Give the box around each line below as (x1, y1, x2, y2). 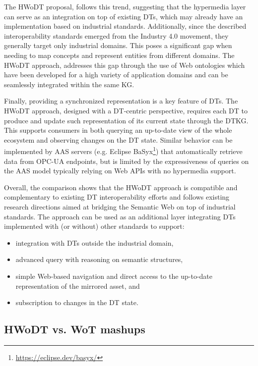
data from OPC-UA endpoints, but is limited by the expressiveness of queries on (4, 156, 249, 166)
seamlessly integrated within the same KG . (4, 79, 134, 89)
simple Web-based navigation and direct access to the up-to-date (15, 270, 213, 281)
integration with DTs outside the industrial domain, (15, 237, 174, 248)
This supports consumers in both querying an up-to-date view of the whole (4, 125, 232, 135)
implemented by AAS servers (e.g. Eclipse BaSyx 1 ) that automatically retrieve (4, 145, 243, 156)
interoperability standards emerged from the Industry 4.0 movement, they (4, 30, 229, 41)
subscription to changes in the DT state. (15, 297, 138, 308)
